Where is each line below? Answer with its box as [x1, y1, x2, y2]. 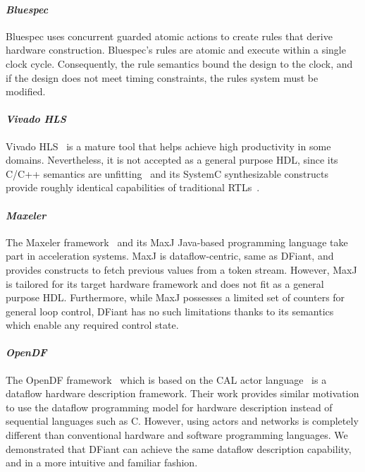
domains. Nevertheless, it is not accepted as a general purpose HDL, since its [6, 152, 338, 167]
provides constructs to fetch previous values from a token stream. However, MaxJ [6, 262, 357, 277]
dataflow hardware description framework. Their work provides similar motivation [6, 386, 359, 401]
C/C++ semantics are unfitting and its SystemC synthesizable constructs [6, 166, 328, 181]
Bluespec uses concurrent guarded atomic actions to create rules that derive [6, 28, 333, 43]
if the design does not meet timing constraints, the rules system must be [6, 70, 318, 85]
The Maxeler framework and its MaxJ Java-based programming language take [6, 234, 348, 249]
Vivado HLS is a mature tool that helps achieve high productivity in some [6, 138, 331, 153]
